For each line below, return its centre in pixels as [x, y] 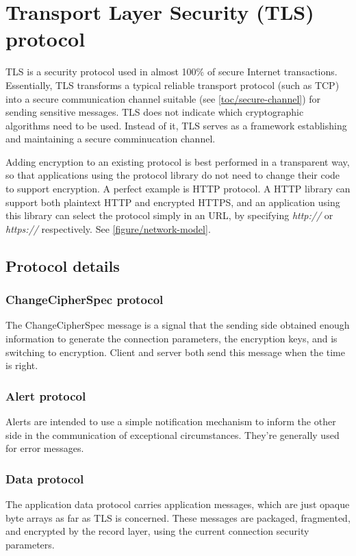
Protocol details [63, 265]
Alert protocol [46, 395]
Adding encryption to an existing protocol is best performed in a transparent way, [178, 161]
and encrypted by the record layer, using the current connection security [157, 531]
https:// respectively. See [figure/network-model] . [108, 228]
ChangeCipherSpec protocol [85, 300]
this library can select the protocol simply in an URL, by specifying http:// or [169, 215]
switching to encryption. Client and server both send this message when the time [175, 352]
